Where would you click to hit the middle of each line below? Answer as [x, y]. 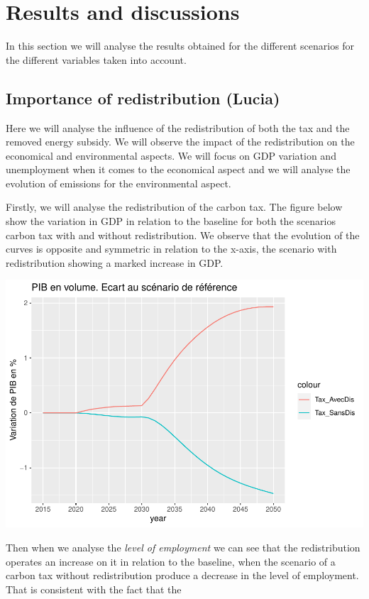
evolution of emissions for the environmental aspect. [119, 183]
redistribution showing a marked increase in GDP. [115, 262]
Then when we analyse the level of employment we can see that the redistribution [183, 547]
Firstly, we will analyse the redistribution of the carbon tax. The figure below [174, 207]
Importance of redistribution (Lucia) [143, 98]
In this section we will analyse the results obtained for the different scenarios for [180, 46]
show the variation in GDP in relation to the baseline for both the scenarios [171, 221]
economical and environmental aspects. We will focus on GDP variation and [171, 155]
